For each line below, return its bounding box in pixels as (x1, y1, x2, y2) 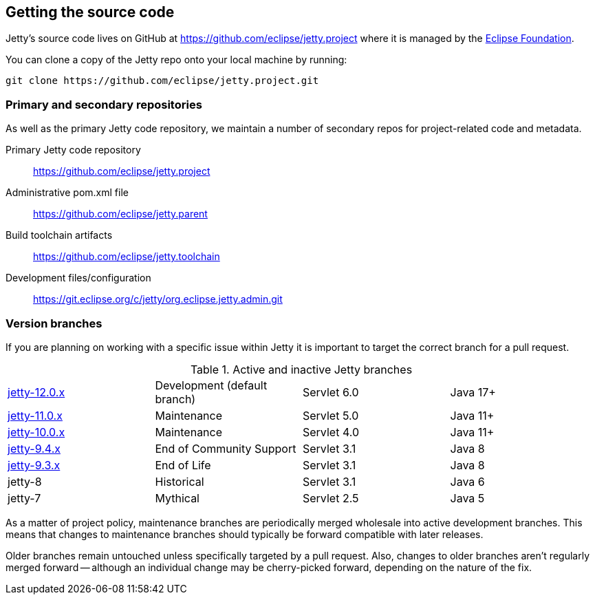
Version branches (6, 316, 102, 330)
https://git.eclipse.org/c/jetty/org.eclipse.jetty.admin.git (33, 293, 283, 306)
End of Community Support (155, 441, 296, 456)
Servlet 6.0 (303, 385, 359, 399)
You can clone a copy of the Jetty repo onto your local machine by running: (6, 54, 347, 66)
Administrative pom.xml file (6, 186, 129, 199)
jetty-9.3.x (8, 458, 61, 472)
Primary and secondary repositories (6, 97, 202, 111)
